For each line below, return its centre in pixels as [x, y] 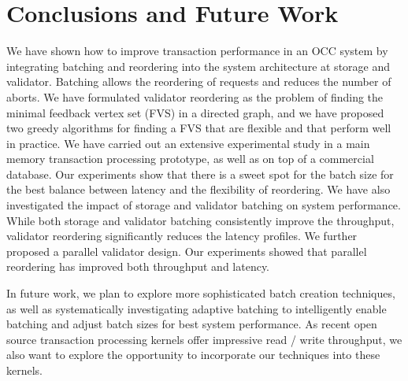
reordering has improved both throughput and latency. [138, 266]
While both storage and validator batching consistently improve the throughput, [200, 220]
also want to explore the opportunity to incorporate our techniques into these [193, 355]
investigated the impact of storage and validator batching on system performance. [204, 205]
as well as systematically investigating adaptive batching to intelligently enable [197, 308]
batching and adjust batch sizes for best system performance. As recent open [192, 324]
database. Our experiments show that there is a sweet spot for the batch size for [200, 174]
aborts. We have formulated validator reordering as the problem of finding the [195, 96]
